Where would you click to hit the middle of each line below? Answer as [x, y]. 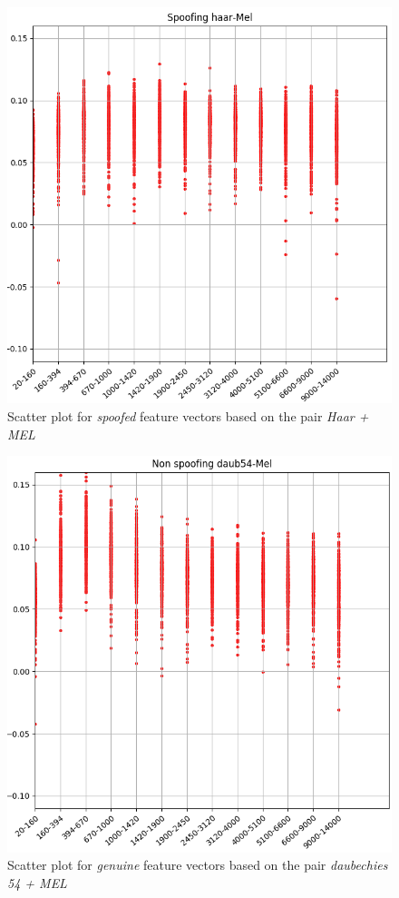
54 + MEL [37, 882]
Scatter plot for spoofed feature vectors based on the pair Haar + [188, 416]
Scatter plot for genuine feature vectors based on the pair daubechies [198, 865]
